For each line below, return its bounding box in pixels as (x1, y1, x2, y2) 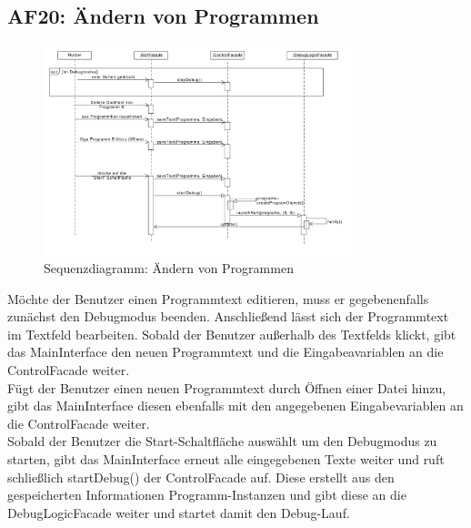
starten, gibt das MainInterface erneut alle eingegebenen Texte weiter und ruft (7, 449, 445, 468)
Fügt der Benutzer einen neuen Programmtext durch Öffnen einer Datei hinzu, (7, 378, 446, 397)
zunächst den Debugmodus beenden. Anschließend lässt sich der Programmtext (7, 307, 449, 326)
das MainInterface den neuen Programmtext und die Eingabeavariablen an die (7, 342, 444, 361)
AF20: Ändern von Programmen (7, 2, 319, 30)
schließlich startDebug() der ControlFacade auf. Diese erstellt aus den (7, 467, 395, 486)
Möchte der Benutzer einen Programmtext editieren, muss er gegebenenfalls (7, 289, 429, 308)
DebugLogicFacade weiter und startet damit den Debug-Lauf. (7, 503, 350, 522)
